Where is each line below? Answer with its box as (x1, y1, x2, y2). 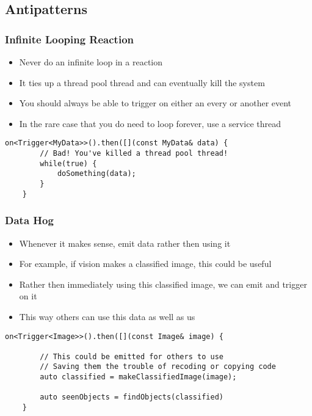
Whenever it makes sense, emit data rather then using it (19, 236, 231, 249)
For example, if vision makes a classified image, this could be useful (19, 257, 272, 270)
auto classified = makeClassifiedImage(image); (40, 373, 237, 382)
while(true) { (40, 159, 97, 168)
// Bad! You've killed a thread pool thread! (40, 149, 228, 158)
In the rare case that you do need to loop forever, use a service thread (19, 117, 281, 130)
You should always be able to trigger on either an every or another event (19, 97, 292, 109)
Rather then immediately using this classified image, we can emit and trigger (19, 277, 307, 290)
